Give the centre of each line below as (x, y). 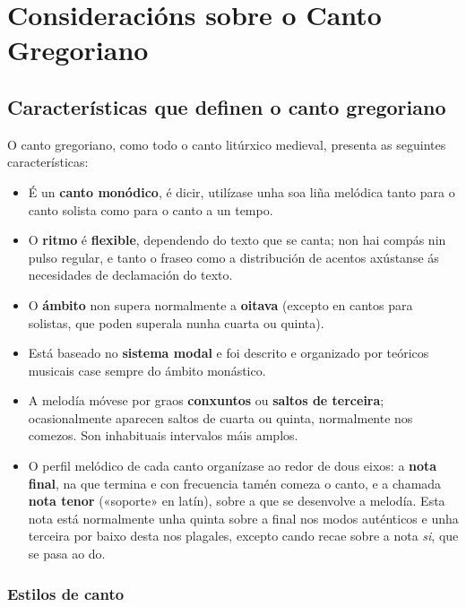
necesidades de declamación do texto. (130, 275)
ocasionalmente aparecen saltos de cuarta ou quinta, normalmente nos (220, 417)
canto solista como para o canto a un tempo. (151, 209)
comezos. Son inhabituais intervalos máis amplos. (163, 435)
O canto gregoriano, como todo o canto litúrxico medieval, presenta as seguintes (227, 144)
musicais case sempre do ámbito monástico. (147, 370)
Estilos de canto (66, 593)
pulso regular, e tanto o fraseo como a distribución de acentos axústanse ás (233, 257)
